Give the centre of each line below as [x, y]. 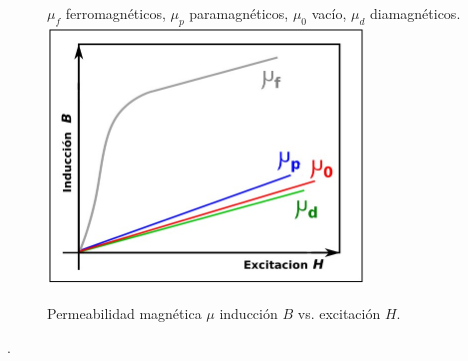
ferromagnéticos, [115, 13]
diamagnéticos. [415, 13]
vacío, [329, 13]
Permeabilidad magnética [124, 312]
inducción [248, 312]
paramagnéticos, [239, 13]
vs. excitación [339, 312]
